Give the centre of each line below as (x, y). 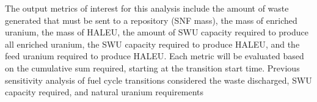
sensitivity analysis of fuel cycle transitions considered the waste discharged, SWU (158, 80)
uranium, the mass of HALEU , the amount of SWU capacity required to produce (157, 32)
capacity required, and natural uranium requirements (104, 92)
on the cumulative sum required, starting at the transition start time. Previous (152, 67)
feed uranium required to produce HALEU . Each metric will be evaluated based (155, 56)
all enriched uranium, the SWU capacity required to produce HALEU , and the (152, 44)
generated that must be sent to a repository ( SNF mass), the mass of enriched (151, 20)
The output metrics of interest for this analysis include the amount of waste (147, 8)
